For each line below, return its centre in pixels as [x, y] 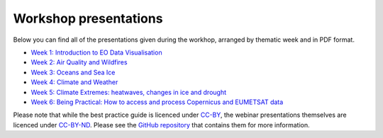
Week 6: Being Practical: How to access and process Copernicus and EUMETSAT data [157, 102]
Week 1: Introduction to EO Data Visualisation [96, 52]
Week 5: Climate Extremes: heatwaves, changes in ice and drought [129, 92]
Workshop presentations [88, 18]
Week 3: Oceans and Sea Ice [73, 72]
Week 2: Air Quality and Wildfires [79, 62]
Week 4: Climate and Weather [74, 82]
